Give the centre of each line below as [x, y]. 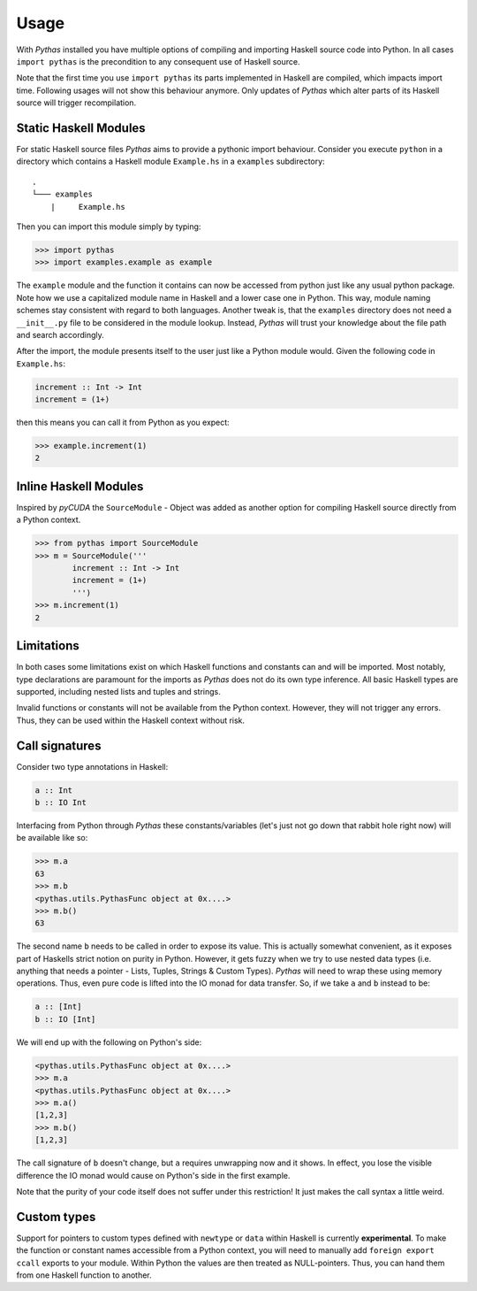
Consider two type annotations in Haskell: [92, 766]
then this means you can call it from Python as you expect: [123, 423]
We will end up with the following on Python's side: [109, 1042]
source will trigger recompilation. [76, 103]
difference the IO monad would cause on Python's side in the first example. [153, 1175]
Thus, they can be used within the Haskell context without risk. [131, 720]
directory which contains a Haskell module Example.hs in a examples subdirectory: [171, 161]
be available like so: [52, 838]
